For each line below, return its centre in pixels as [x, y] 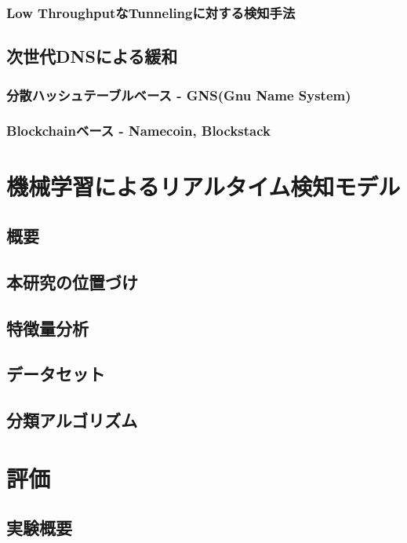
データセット [56, 374]
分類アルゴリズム [72, 420]
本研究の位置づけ [72, 281]
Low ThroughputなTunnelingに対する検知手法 [151, 12]
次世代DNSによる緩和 [92, 56]
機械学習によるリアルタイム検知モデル [203, 186]
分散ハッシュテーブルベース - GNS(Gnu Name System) [179, 95]
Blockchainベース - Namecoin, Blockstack [138, 131]
